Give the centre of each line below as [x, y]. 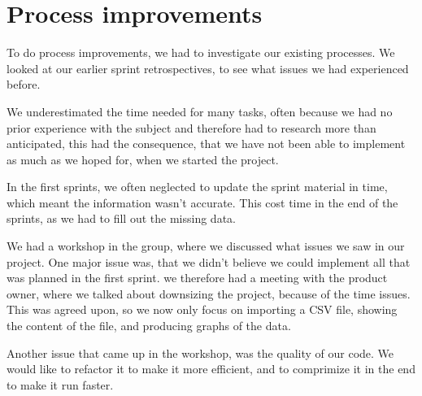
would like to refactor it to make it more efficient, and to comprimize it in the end [211, 369]
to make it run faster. [60, 384]
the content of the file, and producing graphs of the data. [149, 326]
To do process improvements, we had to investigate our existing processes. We [201, 52]
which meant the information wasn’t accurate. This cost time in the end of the [202, 202]
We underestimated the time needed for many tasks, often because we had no [200, 111]
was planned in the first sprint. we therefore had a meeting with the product [197, 278]
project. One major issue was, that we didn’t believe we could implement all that [209, 261]
